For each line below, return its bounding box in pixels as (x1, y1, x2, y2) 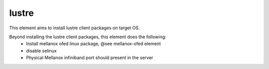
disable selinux (26, 48, 57, 54)
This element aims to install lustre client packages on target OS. (9, 25, 140, 31)
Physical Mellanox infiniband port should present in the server (26, 55, 153, 61)
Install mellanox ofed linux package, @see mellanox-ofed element (26, 41, 161, 47)
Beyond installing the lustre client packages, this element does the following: (9, 34, 166, 40)
